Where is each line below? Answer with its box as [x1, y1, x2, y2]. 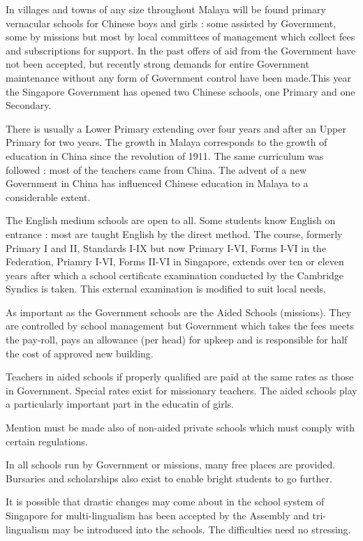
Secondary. [6, 98, 52, 112]
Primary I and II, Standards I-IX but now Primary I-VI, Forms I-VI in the [6, 240, 327, 255]
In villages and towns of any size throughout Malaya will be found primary [6, 2, 326, 16]
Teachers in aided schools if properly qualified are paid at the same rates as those [6, 369, 354, 384]
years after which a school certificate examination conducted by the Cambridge [6, 267, 344, 282]
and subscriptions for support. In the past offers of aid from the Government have [6, 43, 356, 57]
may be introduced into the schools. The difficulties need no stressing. [52, 521, 351, 536]
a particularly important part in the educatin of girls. [6, 397, 234, 411]
